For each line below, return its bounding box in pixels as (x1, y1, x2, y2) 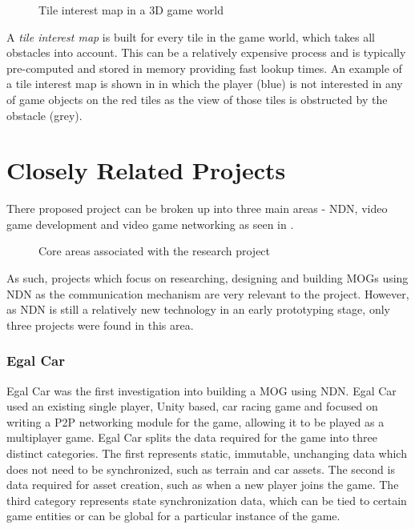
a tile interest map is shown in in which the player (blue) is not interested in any (6, 75, 403, 92)
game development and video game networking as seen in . (6, 215, 294, 232)
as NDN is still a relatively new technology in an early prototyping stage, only (6, 301, 390, 318)
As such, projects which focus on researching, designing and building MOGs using (6, 270, 409, 287)
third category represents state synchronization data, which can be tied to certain (6, 491, 407, 508)
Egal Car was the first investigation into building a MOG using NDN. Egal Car (6, 382, 397, 399)
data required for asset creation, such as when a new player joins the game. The (6, 476, 399, 493)
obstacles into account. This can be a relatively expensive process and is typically (6, 44, 406, 61)
